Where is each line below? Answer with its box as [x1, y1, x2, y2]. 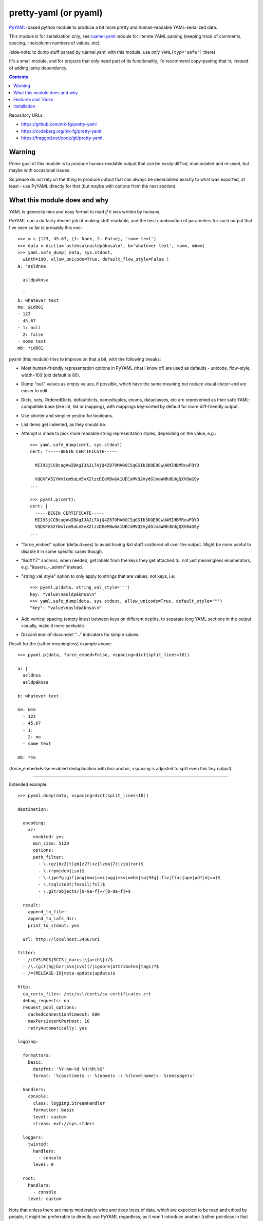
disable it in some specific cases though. [21, 548, 103, 554]
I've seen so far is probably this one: [9, 225, 82, 231]
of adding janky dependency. [9, 65, 68, 71]
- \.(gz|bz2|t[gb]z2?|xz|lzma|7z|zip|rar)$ [38, 861, 144, 867]
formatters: [22, 1053, 51, 1058]
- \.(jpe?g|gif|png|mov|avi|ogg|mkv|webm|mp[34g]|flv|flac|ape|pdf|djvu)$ [38, 875, 221, 880]
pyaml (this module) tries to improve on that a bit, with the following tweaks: [9, 356, 161, 362]
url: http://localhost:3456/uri [22, 936, 100, 942]
